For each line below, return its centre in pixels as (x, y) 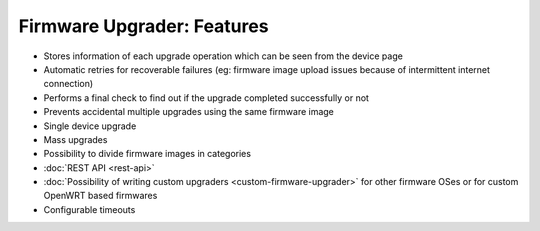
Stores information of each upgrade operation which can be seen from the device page (223, 56)
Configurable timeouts (89, 209)
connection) (68, 84)
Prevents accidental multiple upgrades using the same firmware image (189, 112)
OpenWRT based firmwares (100, 196)
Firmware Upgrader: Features (143, 26)
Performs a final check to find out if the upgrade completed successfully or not (206, 97)
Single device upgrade (90, 126)
